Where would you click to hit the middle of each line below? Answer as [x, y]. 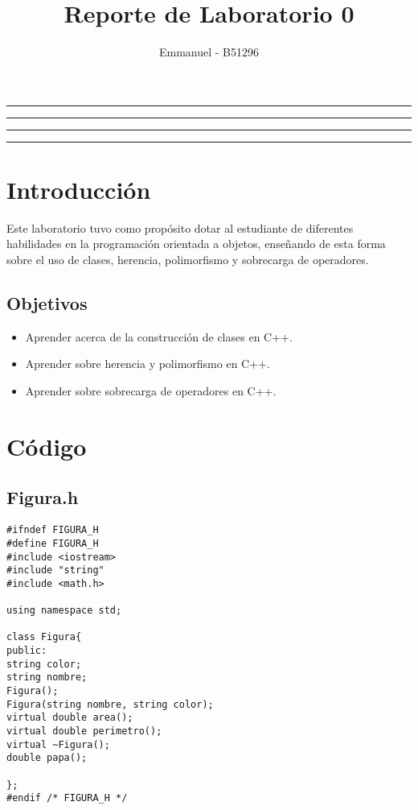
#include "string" [55, 570]
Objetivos [47, 303]
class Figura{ [44, 637]
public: [27, 651]
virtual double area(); [70, 718]
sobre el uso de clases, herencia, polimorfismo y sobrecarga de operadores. [188, 260]
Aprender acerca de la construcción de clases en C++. [159, 336]
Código [47, 446]
